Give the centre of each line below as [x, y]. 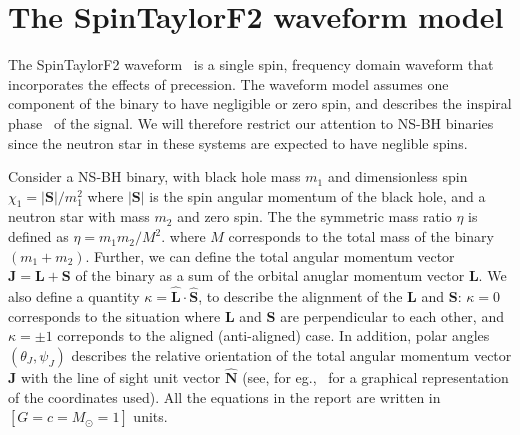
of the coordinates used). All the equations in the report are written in [224, 396]
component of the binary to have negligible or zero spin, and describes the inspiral [260, 103]
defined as [38, 236]
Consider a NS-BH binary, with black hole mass [154, 176]
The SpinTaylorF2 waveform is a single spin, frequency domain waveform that [251, 64]
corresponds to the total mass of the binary [361, 236]
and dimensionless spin [397, 176]
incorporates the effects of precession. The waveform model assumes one [228, 83]
